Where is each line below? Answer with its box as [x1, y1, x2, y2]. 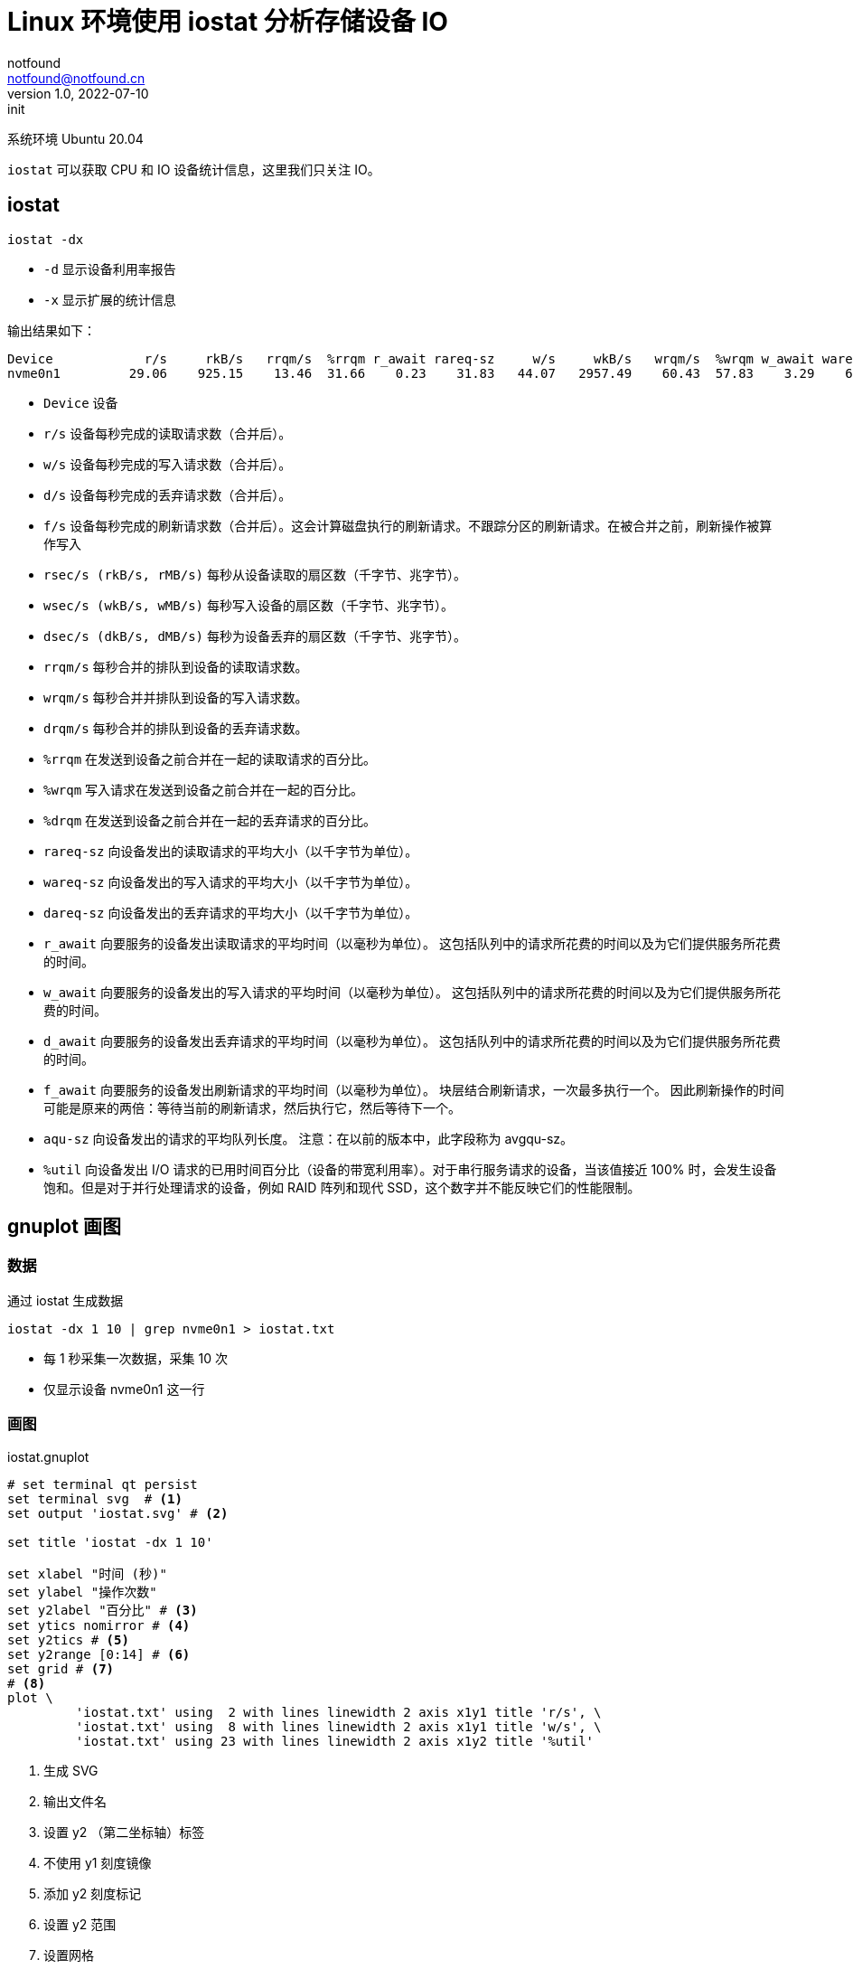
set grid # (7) [7, 1661, 115, 1676]
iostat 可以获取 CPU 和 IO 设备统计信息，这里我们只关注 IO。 [7, 161, 380, 177]
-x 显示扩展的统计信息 [43, 291, 176, 307]
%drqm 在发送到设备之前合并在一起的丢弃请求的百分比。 [43, 812, 377, 828]
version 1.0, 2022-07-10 [7, 85, 149, 101]
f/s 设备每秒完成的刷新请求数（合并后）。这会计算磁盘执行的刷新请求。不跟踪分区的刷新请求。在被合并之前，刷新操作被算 [43, 517, 773, 533]
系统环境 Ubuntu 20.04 [7, 130, 144, 146]
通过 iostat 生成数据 [7, 1292, 124, 1308]
